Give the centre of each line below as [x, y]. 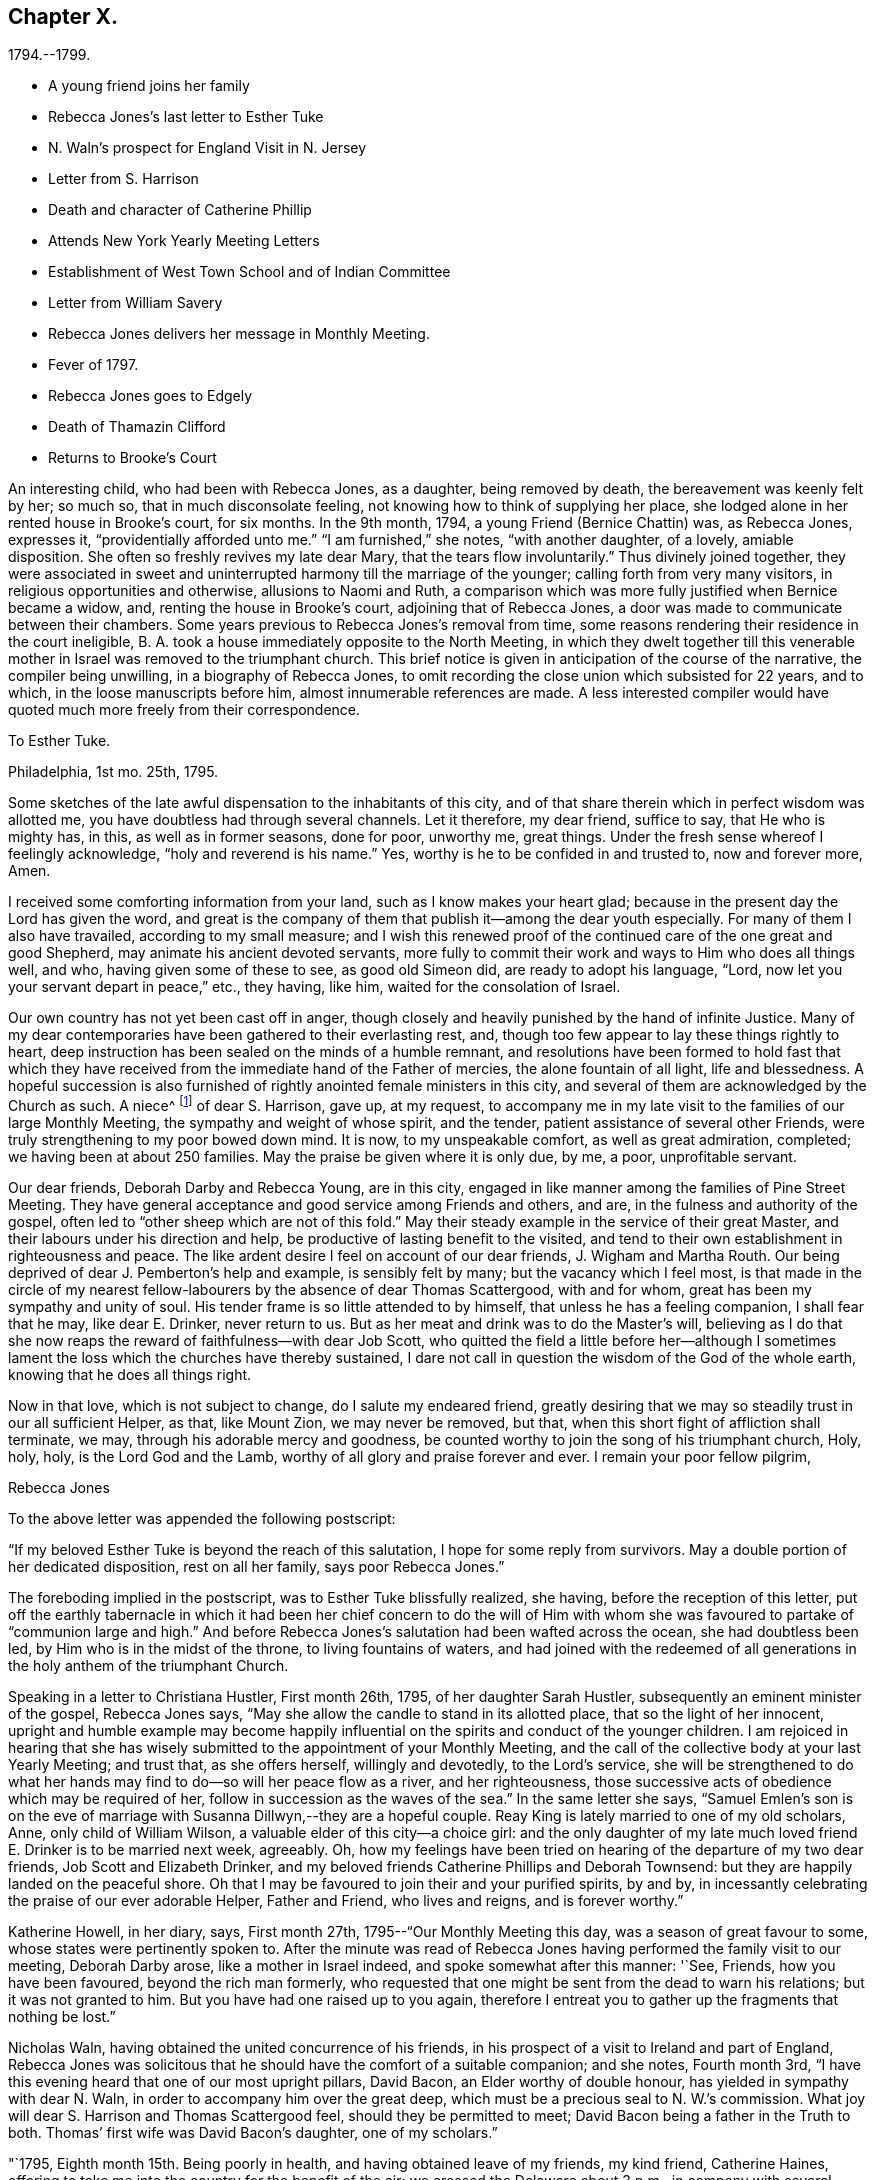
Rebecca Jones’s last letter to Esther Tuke [186, 117]
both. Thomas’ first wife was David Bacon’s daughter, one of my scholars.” [253, 2133]
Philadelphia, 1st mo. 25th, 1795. [113, 772]
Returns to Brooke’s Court [132, 458]
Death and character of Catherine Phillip [180, 210]
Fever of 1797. [93, 365]
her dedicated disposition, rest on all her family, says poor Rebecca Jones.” [256, 1567]
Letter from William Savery [135, 303]
